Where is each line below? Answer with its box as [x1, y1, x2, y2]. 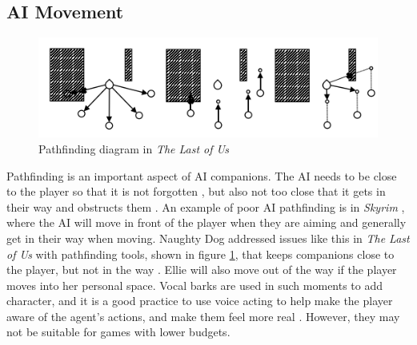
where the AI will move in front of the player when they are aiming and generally [6, 214, 407, 231]
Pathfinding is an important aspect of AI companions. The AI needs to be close [6, 167, 397, 184]
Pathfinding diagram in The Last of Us [38, 140, 230, 157]
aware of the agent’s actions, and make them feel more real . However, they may [6, 307, 400, 324]
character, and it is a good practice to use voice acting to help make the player [6, 292, 393, 309]
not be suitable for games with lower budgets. [6, 323, 231, 340]
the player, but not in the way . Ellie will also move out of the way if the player [6, 261, 397, 278]
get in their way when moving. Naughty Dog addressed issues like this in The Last [6, 229, 410, 246]
